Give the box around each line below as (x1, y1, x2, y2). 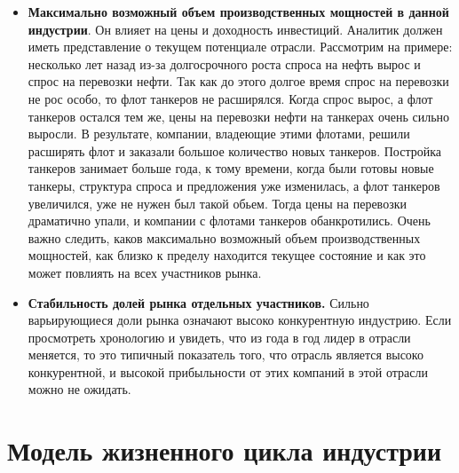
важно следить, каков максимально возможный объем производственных (28, 228, 421, 247)
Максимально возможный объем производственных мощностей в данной (28, 3, 449, 20)
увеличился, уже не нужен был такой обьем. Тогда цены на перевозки (28, 193, 407, 212)
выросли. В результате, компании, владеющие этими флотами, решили (28, 124, 410, 143)
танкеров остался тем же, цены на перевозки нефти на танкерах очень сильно (28, 106, 450, 125)
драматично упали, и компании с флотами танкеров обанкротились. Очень (28, 211, 431, 230)
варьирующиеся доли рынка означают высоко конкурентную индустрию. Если (28, 311, 452, 329)
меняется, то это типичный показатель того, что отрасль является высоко (28, 345, 423, 364)
